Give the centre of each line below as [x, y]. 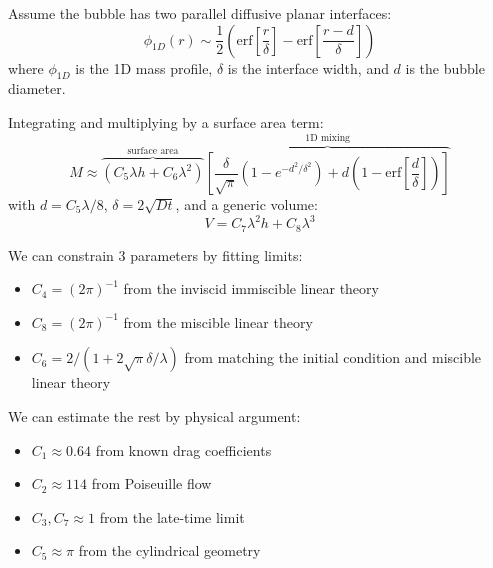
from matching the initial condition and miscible [333, 357]
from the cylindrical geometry [169, 550]
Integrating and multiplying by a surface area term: [166, 121]
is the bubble [445, 67]
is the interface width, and [308, 67]
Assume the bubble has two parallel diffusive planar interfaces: [200, 13]
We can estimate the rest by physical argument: [154, 415]
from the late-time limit [172, 516]
